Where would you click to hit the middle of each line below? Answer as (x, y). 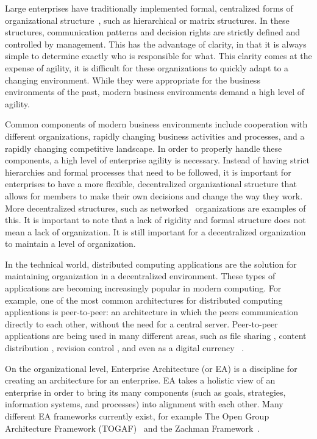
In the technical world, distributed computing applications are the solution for (151, 264)
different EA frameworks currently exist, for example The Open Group (137, 416)
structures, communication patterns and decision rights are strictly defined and (153, 32)
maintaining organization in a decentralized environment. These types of (140, 276)
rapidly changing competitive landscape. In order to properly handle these (144, 148)
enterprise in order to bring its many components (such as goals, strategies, (145, 392)
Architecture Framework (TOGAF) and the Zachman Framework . (133, 428)
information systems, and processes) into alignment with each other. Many (144, 404)
